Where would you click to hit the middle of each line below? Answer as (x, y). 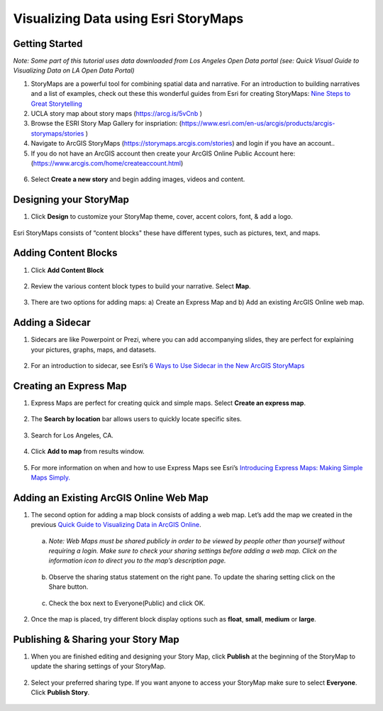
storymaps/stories (57, 133)
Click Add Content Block (67, 270)
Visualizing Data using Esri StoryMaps (128, 18)
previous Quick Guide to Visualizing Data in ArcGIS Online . (116, 525)
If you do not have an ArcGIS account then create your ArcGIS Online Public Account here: (163, 153)
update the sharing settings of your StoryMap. (98, 666)
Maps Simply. (51, 477)
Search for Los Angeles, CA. (72, 435)
